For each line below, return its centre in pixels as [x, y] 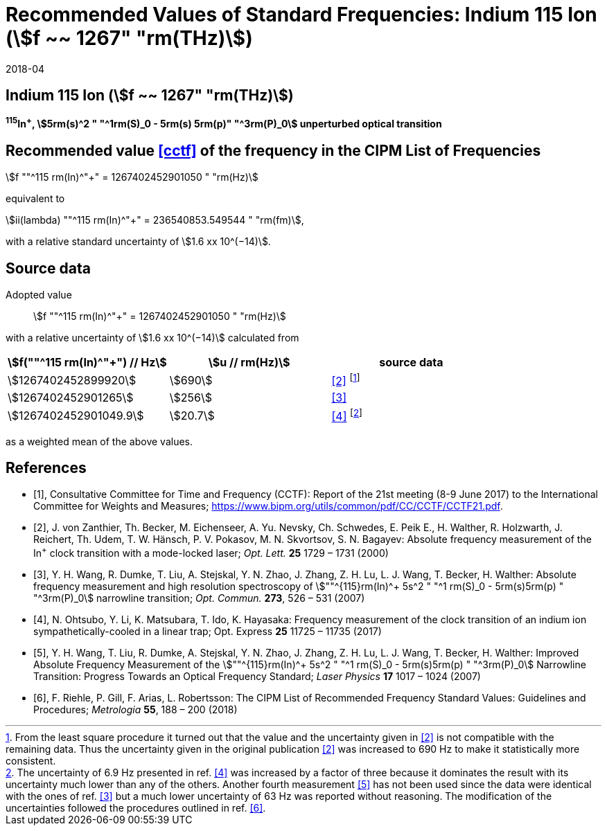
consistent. [31, 761]
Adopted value [39, 294]
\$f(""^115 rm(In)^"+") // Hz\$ [87, 362]
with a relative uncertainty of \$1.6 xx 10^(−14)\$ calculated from [152, 337]
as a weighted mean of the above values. [99, 441]
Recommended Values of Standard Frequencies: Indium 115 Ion [301, 15]
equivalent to [35, 199]
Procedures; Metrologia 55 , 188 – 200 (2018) [135, 710]
